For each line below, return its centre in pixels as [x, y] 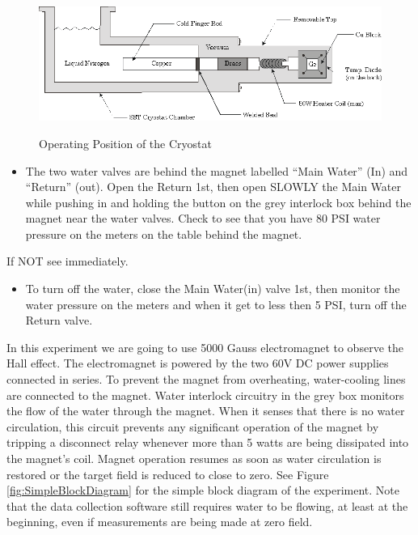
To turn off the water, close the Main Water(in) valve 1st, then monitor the [213, 289]
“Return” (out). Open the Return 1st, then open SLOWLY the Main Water [213, 187]
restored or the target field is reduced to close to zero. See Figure [168, 474]
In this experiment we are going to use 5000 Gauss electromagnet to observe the [205, 347]
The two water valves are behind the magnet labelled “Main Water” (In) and [217, 170]
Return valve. [59, 320]
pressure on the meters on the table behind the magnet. [164, 234]
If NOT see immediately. [68, 261]
